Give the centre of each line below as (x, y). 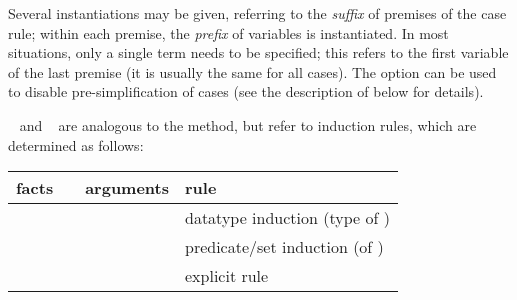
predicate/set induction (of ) (284, 247)
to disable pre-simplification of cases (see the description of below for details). (246, 91)
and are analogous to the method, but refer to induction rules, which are (248, 124)
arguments (127, 188)
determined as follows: (76, 144)
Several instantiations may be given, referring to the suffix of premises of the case (257, 13)
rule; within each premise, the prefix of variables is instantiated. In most (228, 32)
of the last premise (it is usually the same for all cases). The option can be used (252, 71)
